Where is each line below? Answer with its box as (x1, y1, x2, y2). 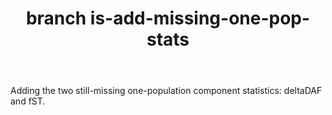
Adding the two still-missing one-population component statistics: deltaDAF (10, 85, 323, 97)
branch (25, 7, 87, 30)
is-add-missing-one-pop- (89, 7, 311, 30)
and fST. (10, 95, 46, 107)
